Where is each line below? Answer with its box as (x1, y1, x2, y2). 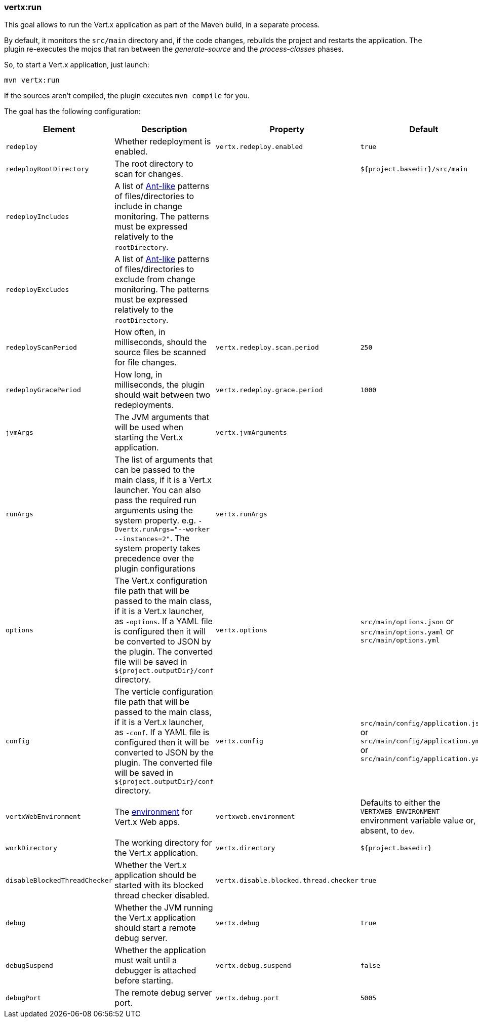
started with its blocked (114, 880, 204, 891)
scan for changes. (114, 169, 183, 179)
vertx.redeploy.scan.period (216, 343, 319, 351)
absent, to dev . (360, 825, 415, 836)
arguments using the (114, 505, 193, 516)
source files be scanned (114, 347, 206, 358)
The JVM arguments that (114, 412, 209, 423)
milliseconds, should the (114, 337, 207, 348)
